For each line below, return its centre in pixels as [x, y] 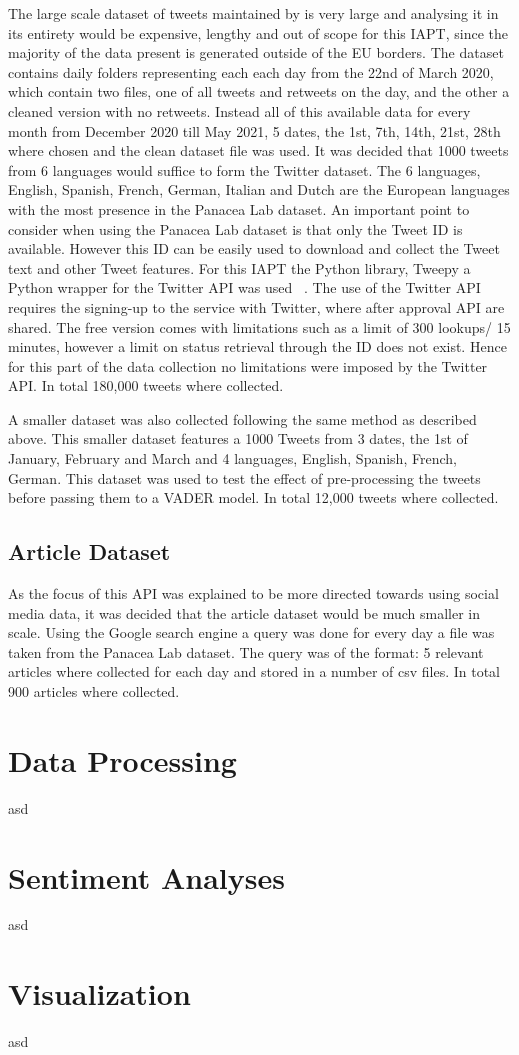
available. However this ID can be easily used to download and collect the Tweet [254, 248]
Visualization [99, 993]
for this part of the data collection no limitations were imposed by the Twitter [248, 365]
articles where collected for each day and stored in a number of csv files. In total [254, 671]
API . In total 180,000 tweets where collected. [146, 385]
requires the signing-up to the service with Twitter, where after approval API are [256, 306]
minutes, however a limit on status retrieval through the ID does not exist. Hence [257, 346]
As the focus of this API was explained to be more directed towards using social [253, 593]
